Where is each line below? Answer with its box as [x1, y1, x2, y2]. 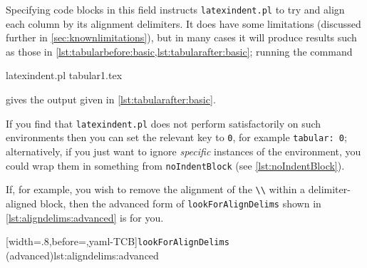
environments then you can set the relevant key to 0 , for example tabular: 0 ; [6, 130, 347, 145]
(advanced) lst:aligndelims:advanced [6, 247, 159, 262]
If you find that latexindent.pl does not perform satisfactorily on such [6, 115, 321, 130]
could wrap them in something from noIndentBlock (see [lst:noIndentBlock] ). [6, 158, 345, 172]
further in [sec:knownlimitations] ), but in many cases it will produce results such [6, 30, 357, 45]
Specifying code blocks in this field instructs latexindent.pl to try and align [6, 2, 345, 16]
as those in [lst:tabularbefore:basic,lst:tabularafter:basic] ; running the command [6, 43, 353, 58]
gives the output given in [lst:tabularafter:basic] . [6, 92, 216, 107]
